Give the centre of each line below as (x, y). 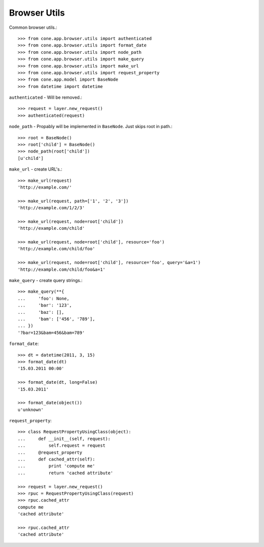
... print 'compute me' (56, 466)
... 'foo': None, (44, 298)
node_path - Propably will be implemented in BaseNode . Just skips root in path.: (91, 127)
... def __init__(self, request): (64, 438)
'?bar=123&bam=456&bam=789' (51, 333)
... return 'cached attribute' (66, 473)
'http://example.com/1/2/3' (51, 208)
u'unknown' (31, 410)
